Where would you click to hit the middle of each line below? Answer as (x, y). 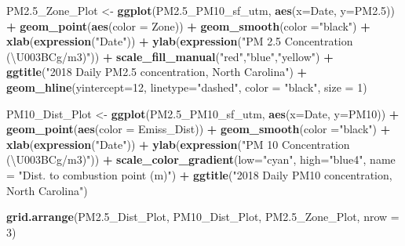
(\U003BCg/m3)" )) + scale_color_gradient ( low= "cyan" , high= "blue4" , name (201, 159)
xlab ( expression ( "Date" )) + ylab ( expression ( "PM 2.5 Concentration (180, 41)
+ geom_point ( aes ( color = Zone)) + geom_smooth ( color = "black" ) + (188, 25)
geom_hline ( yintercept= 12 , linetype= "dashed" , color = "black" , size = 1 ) (187, 87)
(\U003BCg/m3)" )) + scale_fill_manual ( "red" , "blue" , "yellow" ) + (170, 56)
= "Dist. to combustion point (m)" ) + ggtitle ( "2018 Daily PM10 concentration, (199, 174)
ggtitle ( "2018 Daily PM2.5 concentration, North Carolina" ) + (157, 72)
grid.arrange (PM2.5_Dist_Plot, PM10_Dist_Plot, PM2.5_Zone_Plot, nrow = (203, 217)
